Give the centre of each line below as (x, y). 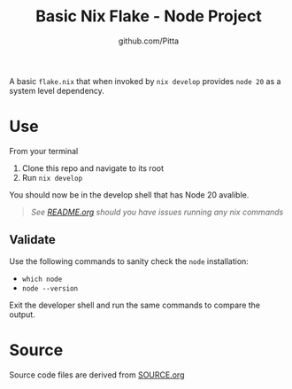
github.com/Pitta (149, 41)
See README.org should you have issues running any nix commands (157, 212)
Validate (32, 240)
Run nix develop (52, 177)
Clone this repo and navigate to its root (93, 168)
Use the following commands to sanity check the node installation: (129, 261)
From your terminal (44, 151)
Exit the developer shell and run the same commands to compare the (135, 305)
